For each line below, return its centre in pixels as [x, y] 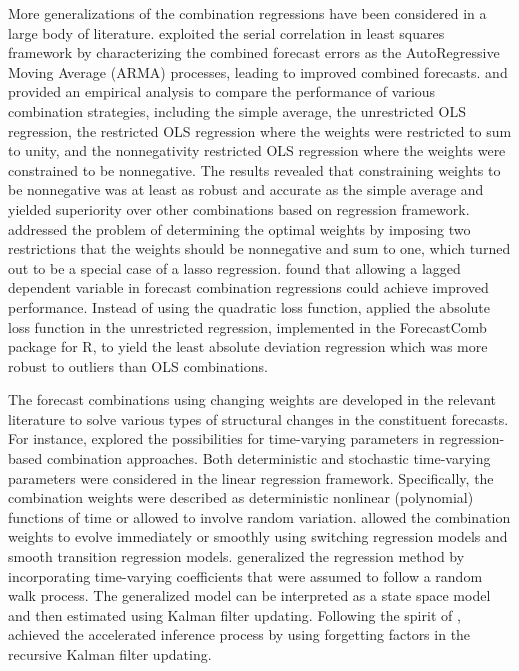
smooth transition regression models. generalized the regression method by [236, 556]
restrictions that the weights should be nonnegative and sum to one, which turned [259, 248]
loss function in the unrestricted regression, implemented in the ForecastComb [247, 326]
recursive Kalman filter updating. [110, 654]
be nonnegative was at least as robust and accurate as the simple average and [246, 189]
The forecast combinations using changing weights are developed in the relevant [252, 399]
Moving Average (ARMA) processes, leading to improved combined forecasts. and [258, 71]
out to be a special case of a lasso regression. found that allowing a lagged [234, 267]
